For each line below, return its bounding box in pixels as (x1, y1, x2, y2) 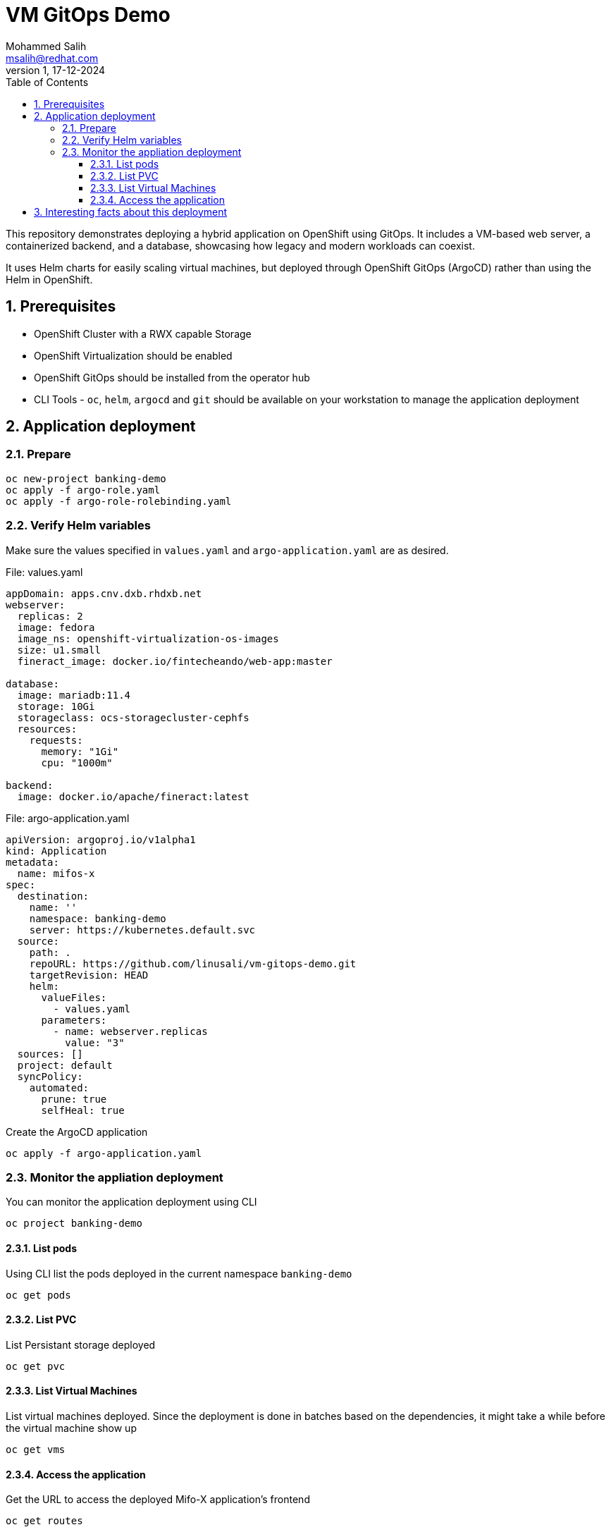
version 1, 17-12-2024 (6, 63, 106, 76)
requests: (29, 734, 83, 746)
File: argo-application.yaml (6, 811, 130, 824)
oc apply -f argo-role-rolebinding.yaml (6, 495, 232, 507)
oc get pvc (6, 1360, 66, 1372)
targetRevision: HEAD (29, 969, 149, 981)
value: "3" (65, 1036, 125, 1048)
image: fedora (17, 621, 95, 633)
